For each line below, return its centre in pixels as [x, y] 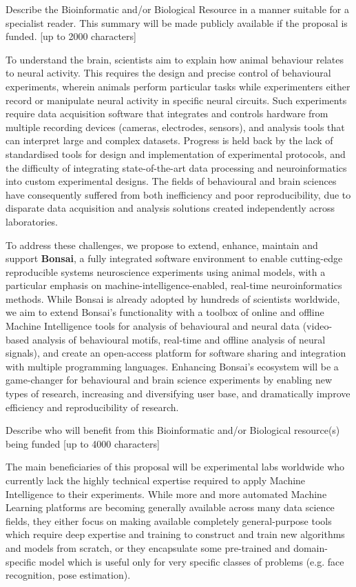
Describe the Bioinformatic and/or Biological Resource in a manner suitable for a [178, 9]
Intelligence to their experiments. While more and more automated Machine [166, 494]
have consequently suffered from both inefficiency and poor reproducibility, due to [178, 194]
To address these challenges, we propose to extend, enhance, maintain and [162, 245]
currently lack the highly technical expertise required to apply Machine [156, 480]
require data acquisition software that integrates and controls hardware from [167, 113]
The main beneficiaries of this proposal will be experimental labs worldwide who [175, 467]
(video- [317, 326]
